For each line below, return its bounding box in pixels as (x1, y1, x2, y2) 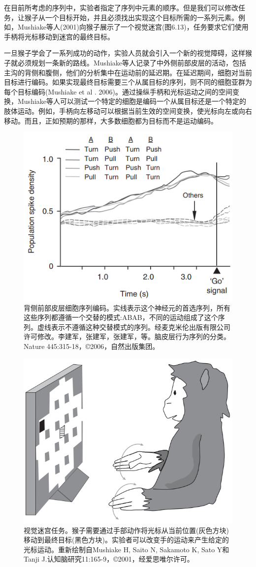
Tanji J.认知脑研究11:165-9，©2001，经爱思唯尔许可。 (24, 554, 194, 564)
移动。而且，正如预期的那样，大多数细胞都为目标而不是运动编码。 (4, 115, 218, 126)
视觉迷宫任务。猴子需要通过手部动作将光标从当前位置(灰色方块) (24, 525, 229, 535)
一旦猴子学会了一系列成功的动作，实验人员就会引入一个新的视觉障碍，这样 (4, 48, 245, 58)
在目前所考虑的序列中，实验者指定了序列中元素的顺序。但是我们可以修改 (4, 2, 238, 12)
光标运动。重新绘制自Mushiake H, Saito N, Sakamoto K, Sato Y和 (24, 544, 229, 554)
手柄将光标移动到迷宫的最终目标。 (4, 31, 114, 41)
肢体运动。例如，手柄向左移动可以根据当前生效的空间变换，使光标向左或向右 (4, 105, 252, 116)
